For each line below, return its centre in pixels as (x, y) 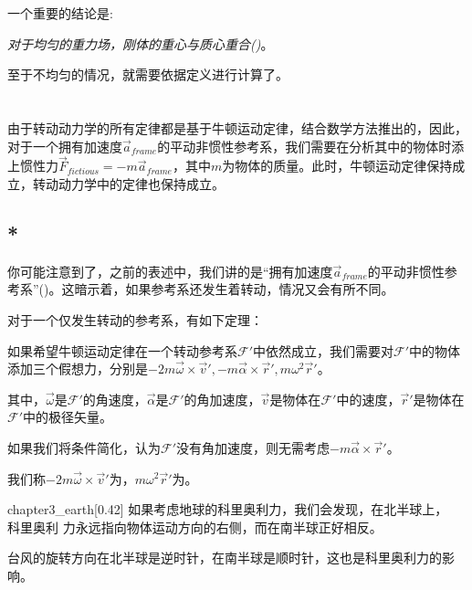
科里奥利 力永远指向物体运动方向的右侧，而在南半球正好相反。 (195, 527)
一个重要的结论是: (60, 13)
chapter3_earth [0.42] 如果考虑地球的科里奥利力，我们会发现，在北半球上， (228, 509)
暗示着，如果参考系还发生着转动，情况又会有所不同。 (234, 289)
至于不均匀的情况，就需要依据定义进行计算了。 (148, 74)
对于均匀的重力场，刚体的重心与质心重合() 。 (141, 43)
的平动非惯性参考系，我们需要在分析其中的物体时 (304, 146)
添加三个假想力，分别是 (78, 369)
